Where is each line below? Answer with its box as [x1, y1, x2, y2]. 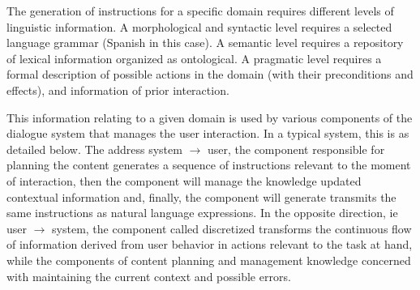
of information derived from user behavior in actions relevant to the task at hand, [6, 236, 413, 253]
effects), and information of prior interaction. [6, 81, 229, 98]
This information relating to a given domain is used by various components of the [6, 109, 413, 126]
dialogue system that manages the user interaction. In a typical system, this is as [6, 125, 409, 142]
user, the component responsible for [207, 140, 385, 157]
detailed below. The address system [6, 140, 182, 157]
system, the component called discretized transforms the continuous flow [52, 220, 412, 237]
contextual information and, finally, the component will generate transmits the [6, 188, 396, 205]
